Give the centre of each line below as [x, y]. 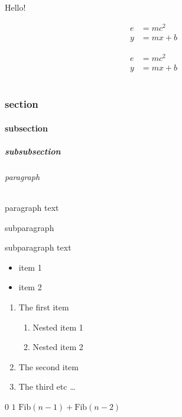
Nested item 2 [58, 347]
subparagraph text [38, 247]
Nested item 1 [58, 327]
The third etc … [47, 386]
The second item [48, 366]
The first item [44, 307]
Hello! [15, 7]
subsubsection [33, 151]
